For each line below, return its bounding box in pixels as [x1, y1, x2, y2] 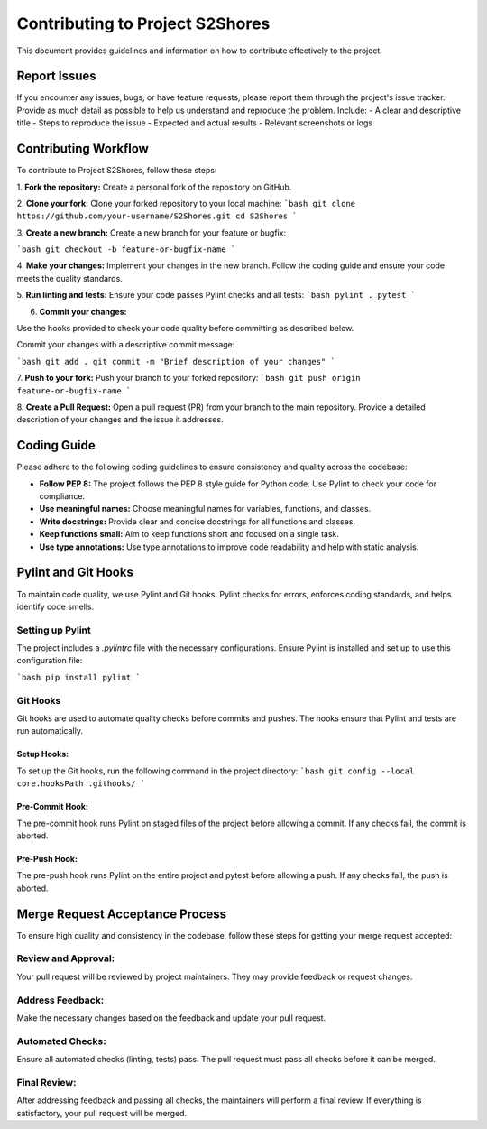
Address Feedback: [16, 994, 105, 1006]
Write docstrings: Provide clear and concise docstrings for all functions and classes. [39, 515, 356, 527]
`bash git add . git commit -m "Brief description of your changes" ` [16, 356, 335, 366]
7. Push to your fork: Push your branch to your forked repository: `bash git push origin [16, 373, 361, 384]
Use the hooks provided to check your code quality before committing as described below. [16, 323, 354, 334]
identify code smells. [16, 601, 95, 612]
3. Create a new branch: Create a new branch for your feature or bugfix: [16, 227, 287, 238]
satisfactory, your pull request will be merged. [16, 1107, 188, 1118]
